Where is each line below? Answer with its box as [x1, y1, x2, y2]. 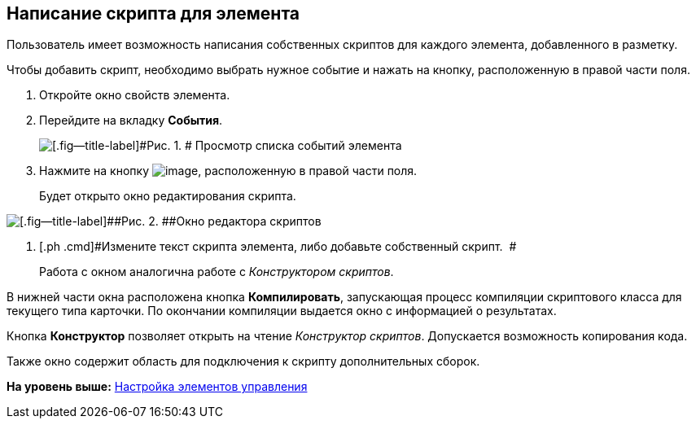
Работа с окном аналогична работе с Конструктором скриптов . [39, 265, 394, 279]
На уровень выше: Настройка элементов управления [7, 379, 308, 394]
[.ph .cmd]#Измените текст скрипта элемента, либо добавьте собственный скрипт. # [39, 239, 517, 254]
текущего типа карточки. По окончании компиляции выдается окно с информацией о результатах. [7, 304, 557, 318]
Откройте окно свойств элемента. [39, 88, 230, 103]
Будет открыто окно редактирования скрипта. [39, 189, 296, 204]
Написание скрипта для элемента [7, 3, 300, 24]
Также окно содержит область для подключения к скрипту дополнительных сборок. [7, 354, 480, 369]
